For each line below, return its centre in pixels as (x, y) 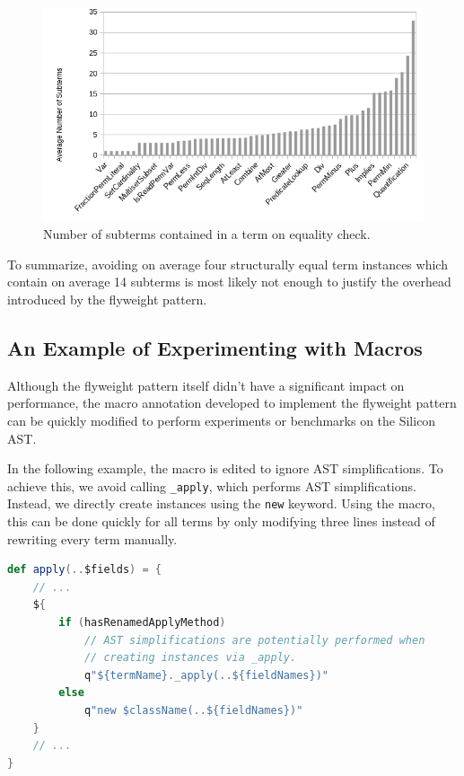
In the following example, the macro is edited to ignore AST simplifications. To (225, 468)
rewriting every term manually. (92, 538)
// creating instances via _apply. (190, 658)
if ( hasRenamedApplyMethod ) (142, 622)
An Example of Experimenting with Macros (215, 347)
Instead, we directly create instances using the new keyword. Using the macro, (221, 503)
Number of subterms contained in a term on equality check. (207, 234)
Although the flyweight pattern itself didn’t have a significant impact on (206, 385)
